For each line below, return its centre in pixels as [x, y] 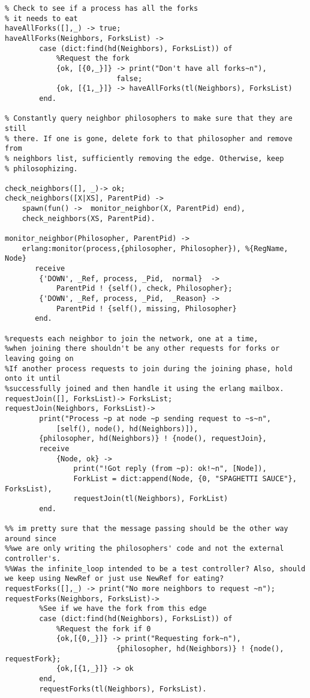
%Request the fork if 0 [103, 629]
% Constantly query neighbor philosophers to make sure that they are [149, 119]
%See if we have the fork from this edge [123, 609]
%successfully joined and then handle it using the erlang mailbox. [145, 388]
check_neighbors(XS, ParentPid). [88, 218]
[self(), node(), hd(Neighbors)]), [127, 429]
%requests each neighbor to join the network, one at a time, [132, 338]
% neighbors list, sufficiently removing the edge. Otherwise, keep [145, 158]
